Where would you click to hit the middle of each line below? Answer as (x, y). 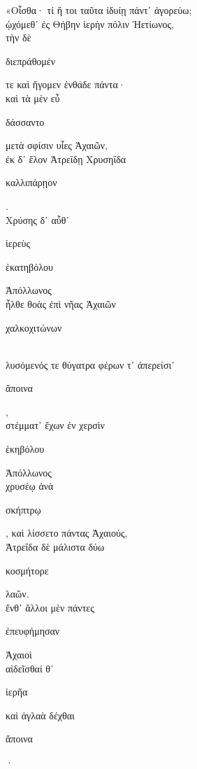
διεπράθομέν (31, 61)
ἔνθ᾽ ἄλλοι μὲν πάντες (50, 607)
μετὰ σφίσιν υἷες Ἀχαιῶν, (57, 145)
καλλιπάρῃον (31, 182)
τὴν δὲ (19, 37)
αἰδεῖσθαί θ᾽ (30, 668)
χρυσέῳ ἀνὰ (30, 486)
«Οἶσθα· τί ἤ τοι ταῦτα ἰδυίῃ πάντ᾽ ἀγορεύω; (99, 10)
